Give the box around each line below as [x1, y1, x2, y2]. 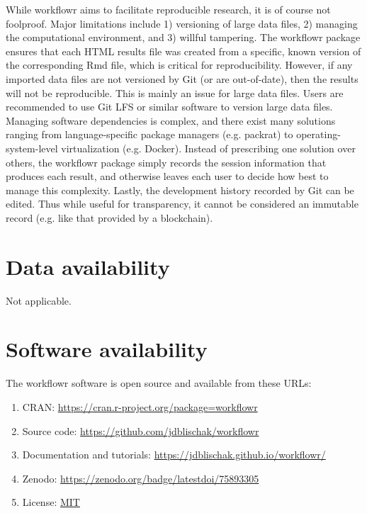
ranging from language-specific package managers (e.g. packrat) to [6, 127, 293, 142]
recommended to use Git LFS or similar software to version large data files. [6, 99, 333, 114]
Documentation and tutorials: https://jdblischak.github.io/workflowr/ [22, 447, 326, 462]
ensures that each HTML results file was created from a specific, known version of [6, 43, 361, 58]
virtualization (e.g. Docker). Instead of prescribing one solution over [61, 140, 356, 155]
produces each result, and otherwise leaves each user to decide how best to [6, 169, 329, 184]
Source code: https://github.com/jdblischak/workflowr [22, 423, 259, 438]
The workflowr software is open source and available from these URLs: [6, 376, 312, 390]
